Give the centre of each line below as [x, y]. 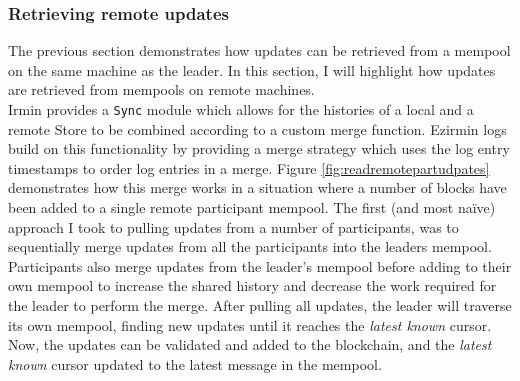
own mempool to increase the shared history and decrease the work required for [252, 285]
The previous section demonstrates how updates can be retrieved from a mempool [259, 50]
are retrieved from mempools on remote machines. [161, 89]
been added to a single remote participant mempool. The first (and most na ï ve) [252, 207]
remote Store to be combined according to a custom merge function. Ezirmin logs [257, 128]
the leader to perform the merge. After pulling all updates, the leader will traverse [260, 305]
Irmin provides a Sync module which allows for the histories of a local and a [241, 109]
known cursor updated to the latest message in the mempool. [195, 363]
